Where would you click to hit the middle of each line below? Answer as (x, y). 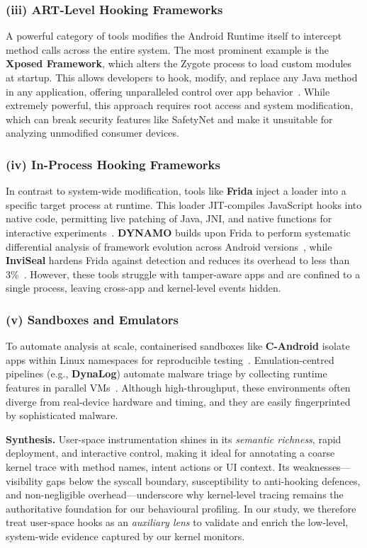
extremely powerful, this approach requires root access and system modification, (180, 105)
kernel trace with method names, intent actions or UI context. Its (148, 466)
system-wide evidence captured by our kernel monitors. (125, 536)
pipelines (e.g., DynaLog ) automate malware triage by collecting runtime (166, 373)
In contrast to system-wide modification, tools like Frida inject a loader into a (176, 191)
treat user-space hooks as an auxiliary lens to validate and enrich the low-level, (177, 522)
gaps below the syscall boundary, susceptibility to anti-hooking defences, (203, 480)
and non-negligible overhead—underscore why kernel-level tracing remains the (175, 495)
